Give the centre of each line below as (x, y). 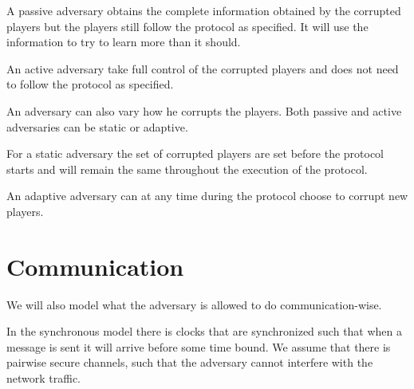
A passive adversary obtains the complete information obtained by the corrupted (204, 10)
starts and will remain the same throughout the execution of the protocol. (187, 169)
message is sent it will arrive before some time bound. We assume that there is (199, 346)
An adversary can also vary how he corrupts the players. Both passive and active (204, 110)
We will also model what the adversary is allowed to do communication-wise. (194, 304)
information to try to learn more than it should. (124, 42)
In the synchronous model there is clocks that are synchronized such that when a (205, 331)
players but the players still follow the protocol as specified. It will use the (187, 26)
